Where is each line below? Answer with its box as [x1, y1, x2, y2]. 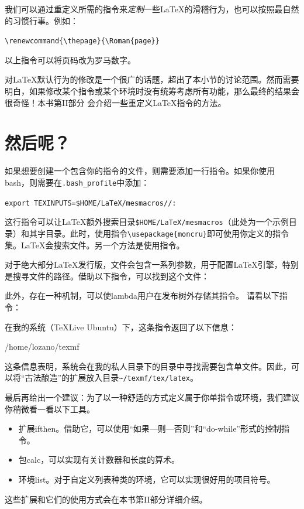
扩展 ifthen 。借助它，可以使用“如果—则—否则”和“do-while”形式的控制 [18, 422, 281, 435]
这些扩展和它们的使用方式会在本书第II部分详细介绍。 [5, 493, 208, 505]
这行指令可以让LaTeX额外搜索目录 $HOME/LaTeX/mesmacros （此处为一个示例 [5, 216, 289, 228]
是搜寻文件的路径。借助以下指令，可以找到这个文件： [5, 269, 209, 282]
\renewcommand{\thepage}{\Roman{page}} [5, 37, 160, 46]
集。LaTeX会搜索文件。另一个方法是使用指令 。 [5, 238, 185, 251]
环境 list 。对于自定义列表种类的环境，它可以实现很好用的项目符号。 [18, 473, 275, 485]
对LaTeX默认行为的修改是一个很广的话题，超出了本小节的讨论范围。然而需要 [5, 73, 299, 86]
